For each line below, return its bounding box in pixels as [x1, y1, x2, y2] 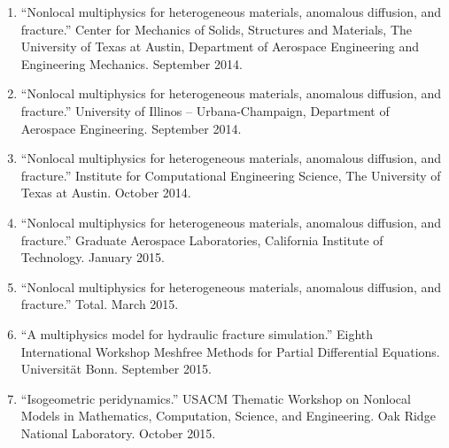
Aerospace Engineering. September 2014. [20, 119, 242, 137]
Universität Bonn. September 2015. [20, 359, 212, 378]
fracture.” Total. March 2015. [20, 295, 179, 313]
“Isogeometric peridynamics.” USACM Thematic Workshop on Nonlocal [20, 389, 411, 407]
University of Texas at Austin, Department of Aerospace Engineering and [20, 37, 420, 56]
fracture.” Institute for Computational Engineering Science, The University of [20, 166, 441, 184]
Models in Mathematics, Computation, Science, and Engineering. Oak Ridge [20, 406, 436, 425]
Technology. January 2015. [20, 248, 165, 266]
